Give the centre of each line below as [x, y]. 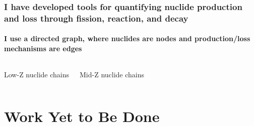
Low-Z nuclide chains [37, 75]
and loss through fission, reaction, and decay [96, 18]
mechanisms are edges [43, 48]
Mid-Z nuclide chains [112, 75]
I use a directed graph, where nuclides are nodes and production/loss [127, 38]
